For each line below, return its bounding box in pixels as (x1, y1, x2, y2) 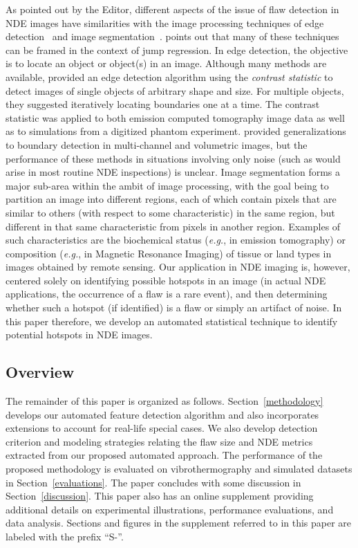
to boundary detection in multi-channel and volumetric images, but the (6, 137, 308, 152)
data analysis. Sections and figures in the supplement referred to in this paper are (6, 515, 352, 530)
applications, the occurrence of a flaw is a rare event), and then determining (6, 286, 328, 301)
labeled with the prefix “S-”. (6, 529, 124, 543)
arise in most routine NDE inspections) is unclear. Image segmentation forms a (6, 165, 341, 179)
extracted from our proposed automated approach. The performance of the (6, 448, 323, 462)
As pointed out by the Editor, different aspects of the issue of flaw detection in (6, 2, 339, 16)
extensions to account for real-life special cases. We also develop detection (6, 421, 318, 435)
